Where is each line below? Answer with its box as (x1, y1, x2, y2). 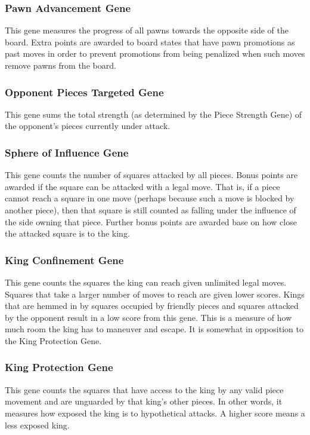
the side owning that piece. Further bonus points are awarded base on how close (5, 215, 297, 228)
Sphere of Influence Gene (5, 145, 129, 160)
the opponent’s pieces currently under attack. (5, 120, 170, 132)
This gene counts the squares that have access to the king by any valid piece (5, 383, 284, 396)
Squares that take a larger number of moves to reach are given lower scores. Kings (5, 287, 305, 300)
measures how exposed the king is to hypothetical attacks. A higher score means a (5, 406, 305, 419)
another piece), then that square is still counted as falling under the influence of (5, 204, 296, 216)
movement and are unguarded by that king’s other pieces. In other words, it (5, 395, 283, 408)
